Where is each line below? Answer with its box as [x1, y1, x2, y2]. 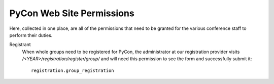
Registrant [9, 41, 31, 48]
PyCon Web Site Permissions [9, 8, 134, 19]
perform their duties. [9, 32, 53, 38]
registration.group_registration [31, 67, 114, 73]
